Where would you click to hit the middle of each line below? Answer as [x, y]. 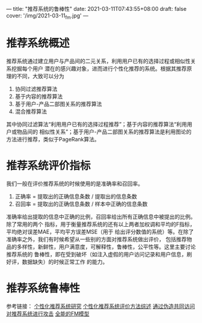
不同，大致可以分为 [40, 76]
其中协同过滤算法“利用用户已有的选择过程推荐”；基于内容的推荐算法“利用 [97, 124]
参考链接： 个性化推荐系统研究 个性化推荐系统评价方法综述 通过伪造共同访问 [101, 306]
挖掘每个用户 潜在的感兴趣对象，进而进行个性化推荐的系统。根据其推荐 [99, 69]
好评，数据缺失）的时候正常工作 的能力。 [57, 262]
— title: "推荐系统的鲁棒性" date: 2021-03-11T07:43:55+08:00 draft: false [96, 9]
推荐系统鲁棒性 [43, 288]
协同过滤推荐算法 [36, 88]
